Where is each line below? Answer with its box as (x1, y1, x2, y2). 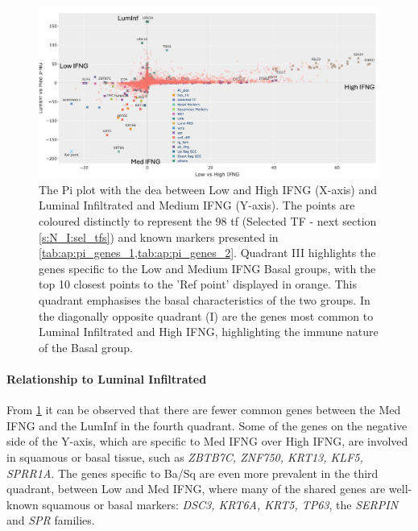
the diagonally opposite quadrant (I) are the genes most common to (39, 307, 374, 324)
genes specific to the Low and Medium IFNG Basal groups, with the (39, 259, 376, 276)
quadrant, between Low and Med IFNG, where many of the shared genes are (6, 480, 386, 497)
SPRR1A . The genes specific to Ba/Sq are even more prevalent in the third (6, 464, 379, 481)
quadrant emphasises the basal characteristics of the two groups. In (39, 291, 370, 308)
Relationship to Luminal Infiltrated (6, 370, 207, 387)
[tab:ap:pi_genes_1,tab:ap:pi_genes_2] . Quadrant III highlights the (39, 244, 376, 261)
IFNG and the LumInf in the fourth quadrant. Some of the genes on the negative (6, 417, 408, 434)
